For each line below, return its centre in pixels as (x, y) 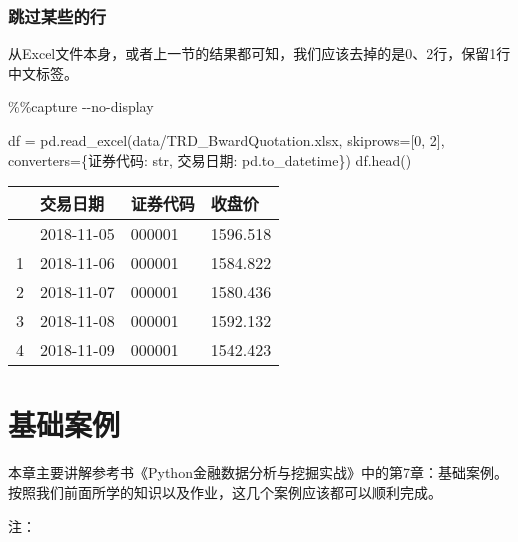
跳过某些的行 (57, 15)
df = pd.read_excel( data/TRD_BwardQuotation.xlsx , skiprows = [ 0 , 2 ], (226, 140)
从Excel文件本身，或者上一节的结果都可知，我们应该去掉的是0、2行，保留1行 (259, 53)
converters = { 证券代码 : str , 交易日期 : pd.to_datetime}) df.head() (210, 159)
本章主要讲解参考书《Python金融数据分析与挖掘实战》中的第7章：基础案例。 (258, 472)
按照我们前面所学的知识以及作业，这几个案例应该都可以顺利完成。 (225, 491)
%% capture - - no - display (81, 106)
